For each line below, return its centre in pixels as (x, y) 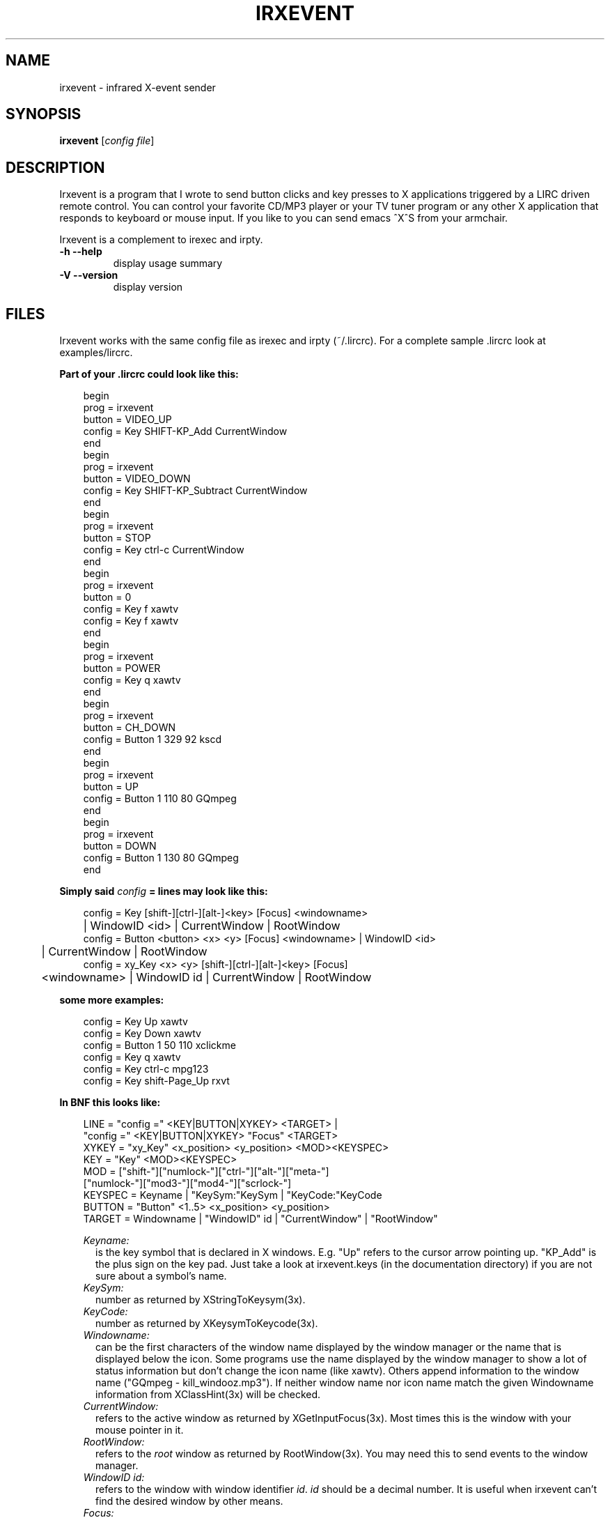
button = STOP (117, 538)
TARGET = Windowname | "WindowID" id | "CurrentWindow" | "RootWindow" (260, 1219)
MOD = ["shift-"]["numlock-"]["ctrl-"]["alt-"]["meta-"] (206, 1172)
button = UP (111, 787)
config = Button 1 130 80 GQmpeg (161, 858)
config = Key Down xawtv (142, 1034)
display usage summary (168, 263)
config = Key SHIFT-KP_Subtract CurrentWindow (195, 491)
